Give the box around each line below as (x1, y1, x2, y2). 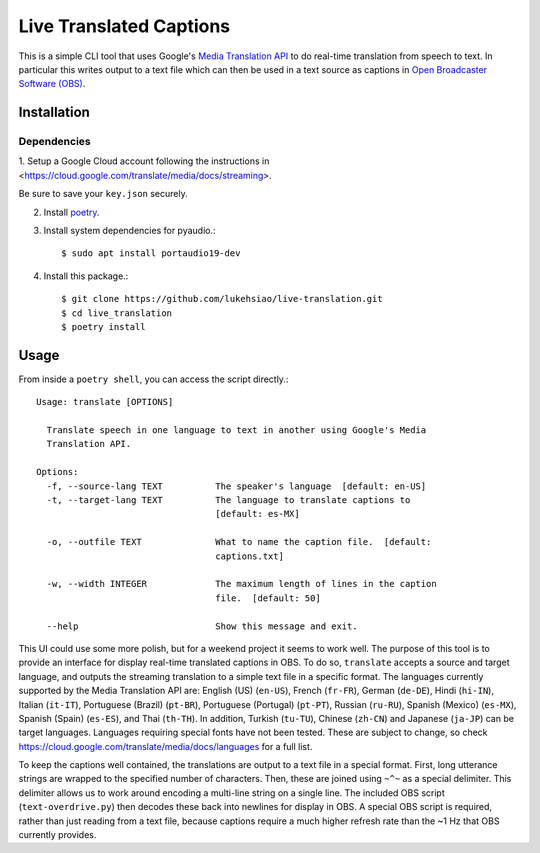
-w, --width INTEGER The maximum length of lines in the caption (46, 578, 437, 590)
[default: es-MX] (215, 508, 300, 520)
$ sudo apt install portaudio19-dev (61, 248, 241, 259)
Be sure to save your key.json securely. (18, 188, 189, 200)
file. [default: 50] (215, 592, 322, 604)
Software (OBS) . (18, 78, 86, 90)
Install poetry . (43, 206, 100, 218)
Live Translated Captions (18, 15, 231, 37)
